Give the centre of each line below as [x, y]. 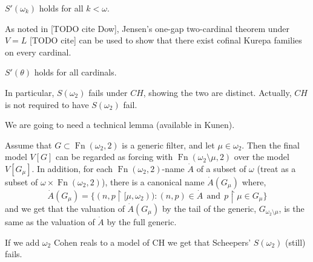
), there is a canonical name [153, 181]
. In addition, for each [72, 168]
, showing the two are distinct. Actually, [217, 92]
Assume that [28, 145]
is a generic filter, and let [168, 145]
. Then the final [271, 145]
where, [254, 181]
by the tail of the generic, [209, 208]
